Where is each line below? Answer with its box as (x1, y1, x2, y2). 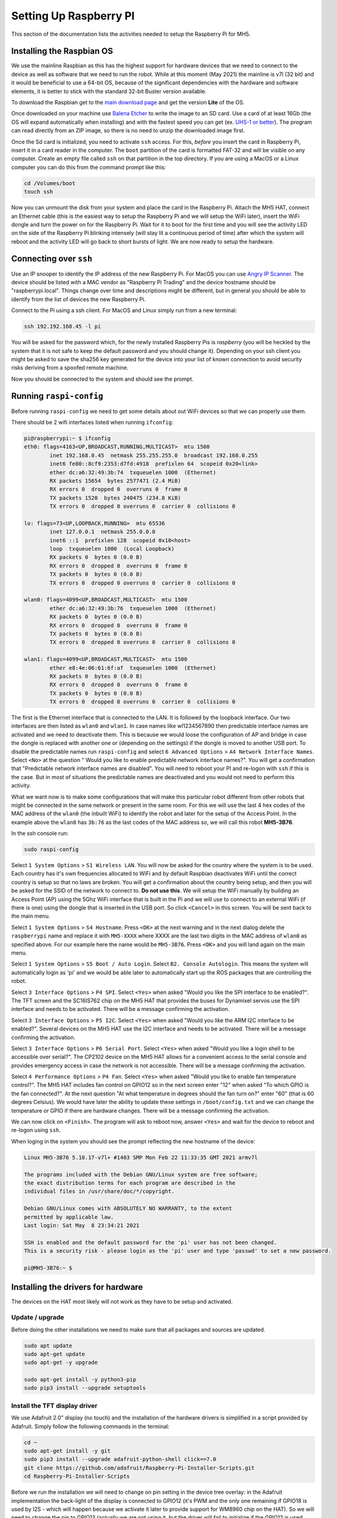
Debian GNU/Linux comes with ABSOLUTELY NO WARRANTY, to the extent (24, 1205, 233, 1212)
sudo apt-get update (24, 1350, 85, 1357)
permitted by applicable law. (24, 1213, 114, 1220)
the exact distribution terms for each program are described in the (24, 1179, 236, 1186)
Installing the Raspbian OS (11, 46, 114, 56)
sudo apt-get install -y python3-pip (24, 1376, 137, 1383)
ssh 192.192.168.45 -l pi (24, 323, 101, 330)
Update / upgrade (11, 1313, 64, 1322)
